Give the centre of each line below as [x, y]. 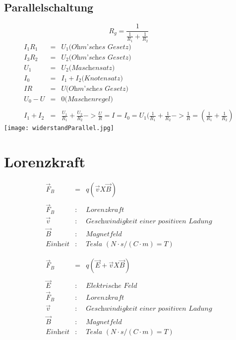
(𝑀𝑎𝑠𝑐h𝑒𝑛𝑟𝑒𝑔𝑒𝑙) [89, 100]
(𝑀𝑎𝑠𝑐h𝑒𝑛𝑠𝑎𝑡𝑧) [92, 68]
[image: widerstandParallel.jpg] [59, 128]
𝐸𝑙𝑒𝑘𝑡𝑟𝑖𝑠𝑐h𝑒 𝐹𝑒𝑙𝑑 [112, 286]
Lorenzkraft [45, 161]
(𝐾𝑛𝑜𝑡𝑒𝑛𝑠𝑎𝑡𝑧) [102, 78]
